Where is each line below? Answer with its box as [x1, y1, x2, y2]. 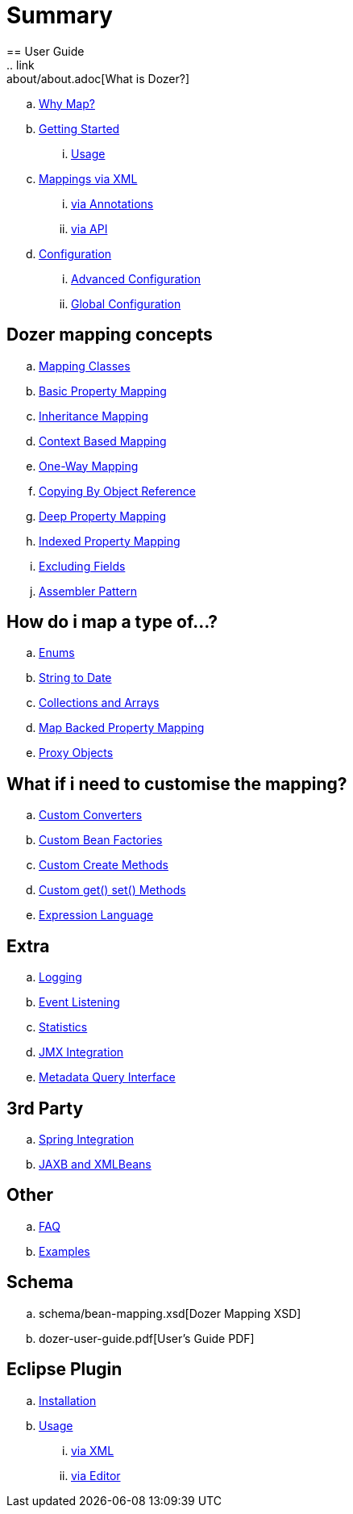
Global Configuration [71, 296, 181, 311]
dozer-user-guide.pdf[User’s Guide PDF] [39, 1331, 255, 1345]
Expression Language [39, 908, 154, 922]
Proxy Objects [39, 746, 114, 760]
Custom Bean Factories [39, 833, 163, 847]
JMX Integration [39, 1045, 124, 1060]
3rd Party [6, 1098, 84, 1119]
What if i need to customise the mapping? [6, 773, 347, 794]
